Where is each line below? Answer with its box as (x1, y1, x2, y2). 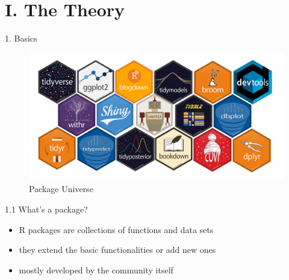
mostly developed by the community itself (19, 263, 173, 276)
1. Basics (5, 32, 37, 45)
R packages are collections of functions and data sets (19, 223, 214, 235)
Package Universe (29, 182, 93, 195)
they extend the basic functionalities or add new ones (19, 243, 216, 256)
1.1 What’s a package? (5, 202, 88, 215)
